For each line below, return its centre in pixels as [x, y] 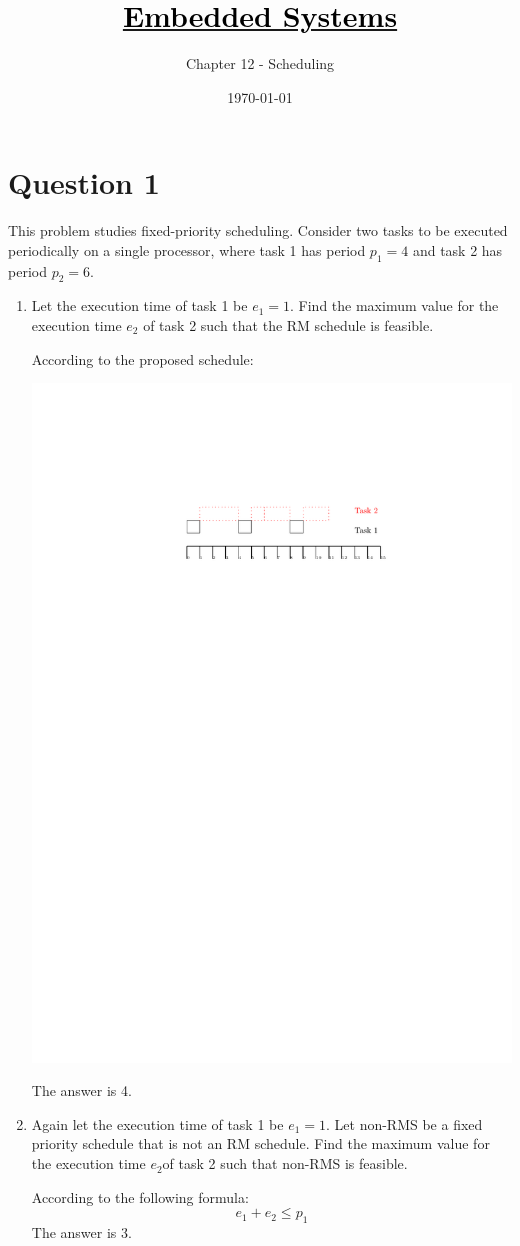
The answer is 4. [81, 1090]
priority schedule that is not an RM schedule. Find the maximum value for [260, 1143]
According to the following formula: [140, 1196]
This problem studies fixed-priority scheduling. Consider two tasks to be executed [258, 230]
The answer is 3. [81, 1232]
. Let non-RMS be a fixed [404, 1123]
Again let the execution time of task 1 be [157, 1123]
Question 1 [84, 182]
